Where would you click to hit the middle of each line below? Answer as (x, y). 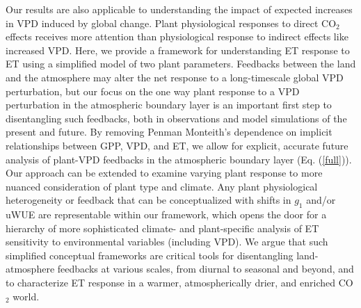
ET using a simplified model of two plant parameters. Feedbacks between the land (181, 64)
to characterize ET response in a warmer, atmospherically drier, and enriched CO (179, 283)
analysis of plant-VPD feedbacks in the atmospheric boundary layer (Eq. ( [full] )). (179, 159)
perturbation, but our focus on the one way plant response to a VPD (153, 91)
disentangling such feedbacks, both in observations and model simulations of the (176, 118)
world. (26, 296)
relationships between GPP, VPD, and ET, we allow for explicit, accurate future (177, 145)
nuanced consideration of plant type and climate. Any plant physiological (162, 186)
